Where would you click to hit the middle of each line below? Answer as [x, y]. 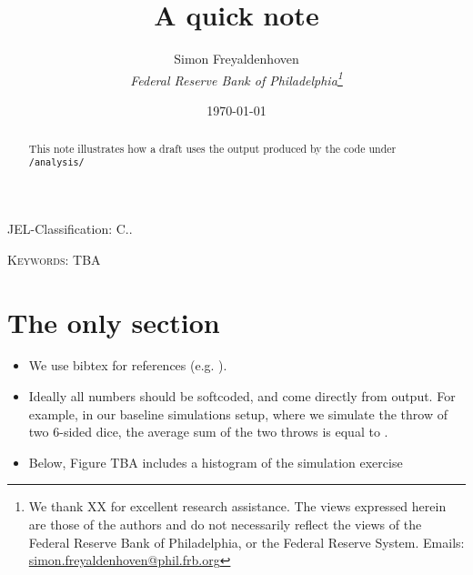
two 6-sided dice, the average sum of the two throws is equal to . [208, 432]
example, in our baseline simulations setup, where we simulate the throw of [238, 414]
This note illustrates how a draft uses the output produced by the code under [212, 149]
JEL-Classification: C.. [70, 229]
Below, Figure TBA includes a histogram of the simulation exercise [216, 462]
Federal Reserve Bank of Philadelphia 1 [236, 78]
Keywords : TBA [54, 259]
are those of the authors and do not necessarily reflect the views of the [225, 525]
